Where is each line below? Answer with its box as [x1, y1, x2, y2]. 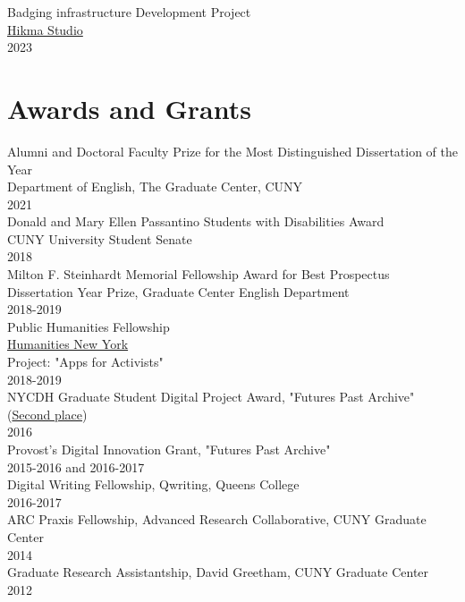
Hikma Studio [7, 20, 83, 38]
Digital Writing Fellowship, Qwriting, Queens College [7, 475, 300, 494]
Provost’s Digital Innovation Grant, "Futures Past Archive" [7, 440, 331, 458]
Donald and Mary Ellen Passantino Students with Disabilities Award [7, 212, 385, 231]
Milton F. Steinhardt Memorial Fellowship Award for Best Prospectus [7, 265, 390, 284]
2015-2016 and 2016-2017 [7, 457, 145, 476]
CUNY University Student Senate [7, 229, 192, 248]
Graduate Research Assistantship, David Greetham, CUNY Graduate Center [7, 563, 429, 581]
